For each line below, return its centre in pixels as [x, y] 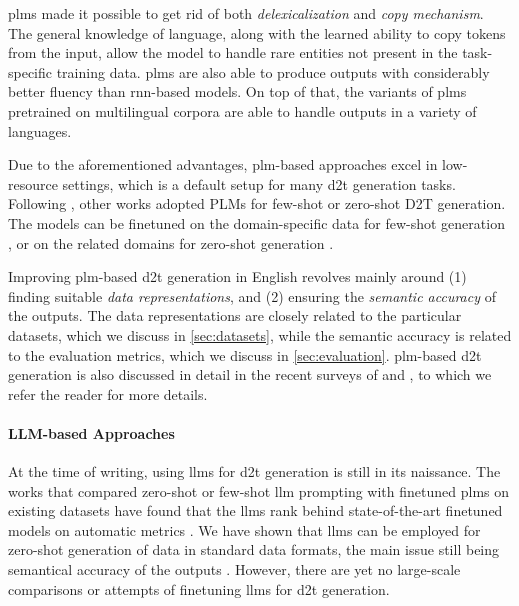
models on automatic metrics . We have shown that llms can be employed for [244, 529]
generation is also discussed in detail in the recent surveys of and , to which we [250, 374]
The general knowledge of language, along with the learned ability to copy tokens [257, 32]
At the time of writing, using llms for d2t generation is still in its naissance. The [254, 471]
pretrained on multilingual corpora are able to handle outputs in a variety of [242, 110]
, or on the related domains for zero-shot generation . [171, 242]
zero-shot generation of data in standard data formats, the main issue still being [254, 549]
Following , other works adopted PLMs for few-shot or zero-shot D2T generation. [257, 203]
